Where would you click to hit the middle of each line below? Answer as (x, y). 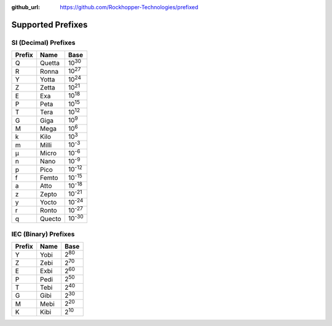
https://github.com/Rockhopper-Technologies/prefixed (129, 7)
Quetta (50, 63)
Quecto (51, 219)
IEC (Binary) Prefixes (43, 235)
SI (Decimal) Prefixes (43, 42)
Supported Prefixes (49, 25)
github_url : (26, 7)
